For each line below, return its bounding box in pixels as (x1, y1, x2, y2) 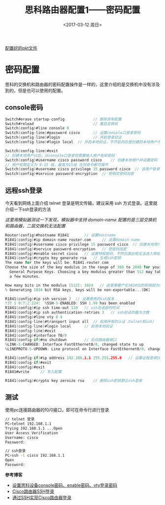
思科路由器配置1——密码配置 (24, 4, 141, 16)
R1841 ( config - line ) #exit (5, 328, 56, 333)
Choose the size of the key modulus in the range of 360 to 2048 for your (5, 265, 162, 270)
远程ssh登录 (5, 186, 43, 194)
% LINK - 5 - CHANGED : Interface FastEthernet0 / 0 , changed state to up (5, 342, 144, 347)
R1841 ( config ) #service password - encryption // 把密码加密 (5, 247, 127, 252)
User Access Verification (5, 430, 58, 436)
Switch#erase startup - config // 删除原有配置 (5, 117, 122, 122)
